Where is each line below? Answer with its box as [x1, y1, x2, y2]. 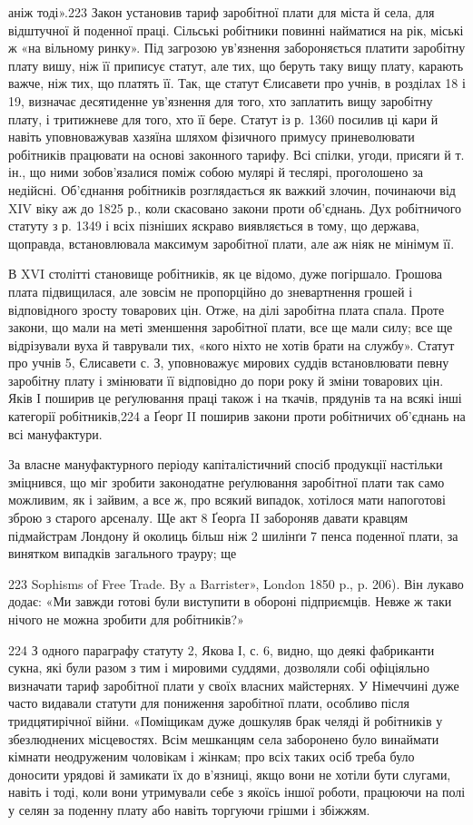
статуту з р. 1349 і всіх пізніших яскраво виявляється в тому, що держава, [8, 216, 419, 235]
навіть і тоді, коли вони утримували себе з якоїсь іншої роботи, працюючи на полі [8, 782, 466, 801]
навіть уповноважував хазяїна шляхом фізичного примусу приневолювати [8, 127, 415, 146]
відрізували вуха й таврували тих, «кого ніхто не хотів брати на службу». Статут [8, 335, 455, 354]
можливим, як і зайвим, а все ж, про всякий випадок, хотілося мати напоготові [8, 490, 446, 509]
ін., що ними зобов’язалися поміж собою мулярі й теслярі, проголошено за [8, 162, 423, 182]
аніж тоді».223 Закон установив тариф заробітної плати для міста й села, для [8, 3, 435, 21]
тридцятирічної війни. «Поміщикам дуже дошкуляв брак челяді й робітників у [8, 711, 443, 730]
